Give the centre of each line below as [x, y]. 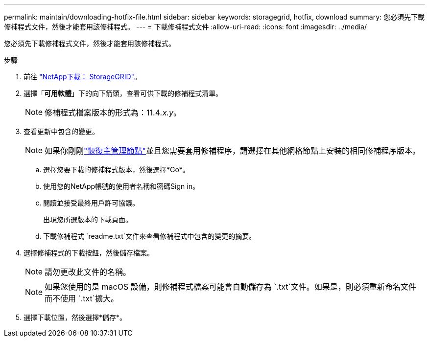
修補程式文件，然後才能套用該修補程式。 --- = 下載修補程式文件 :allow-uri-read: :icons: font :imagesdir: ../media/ [186, 27]
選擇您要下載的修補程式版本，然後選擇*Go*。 [116, 170]
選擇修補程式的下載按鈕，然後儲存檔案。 [89, 253]
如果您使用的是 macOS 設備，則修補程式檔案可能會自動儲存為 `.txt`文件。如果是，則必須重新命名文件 [230, 287]
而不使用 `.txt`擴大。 [82, 298]
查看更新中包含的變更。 [61, 131]
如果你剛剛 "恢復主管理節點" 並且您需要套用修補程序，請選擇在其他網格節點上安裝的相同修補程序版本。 [233, 151]
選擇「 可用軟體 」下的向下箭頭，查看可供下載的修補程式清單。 [123, 93]
